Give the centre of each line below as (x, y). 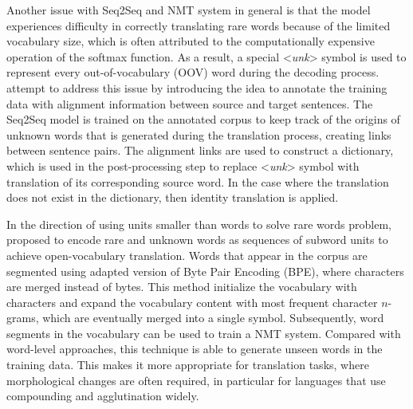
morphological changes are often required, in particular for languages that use (196, 380)
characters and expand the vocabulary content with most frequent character (192, 302)
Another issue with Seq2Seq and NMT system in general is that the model (189, 10)
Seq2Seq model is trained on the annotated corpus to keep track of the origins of (203, 119)
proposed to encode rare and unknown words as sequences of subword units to (197, 240)
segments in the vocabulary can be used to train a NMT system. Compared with (204, 333)
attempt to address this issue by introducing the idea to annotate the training (197, 87)
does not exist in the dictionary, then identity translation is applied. (173, 197)
